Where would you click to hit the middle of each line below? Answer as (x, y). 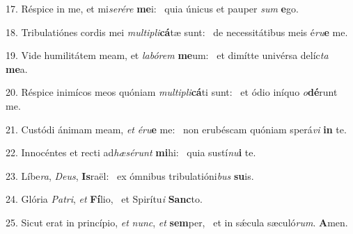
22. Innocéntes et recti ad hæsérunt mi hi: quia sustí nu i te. (131, 152)
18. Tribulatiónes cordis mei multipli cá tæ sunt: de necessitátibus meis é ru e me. (177, 32)
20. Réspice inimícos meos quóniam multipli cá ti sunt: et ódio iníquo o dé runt (172, 92)
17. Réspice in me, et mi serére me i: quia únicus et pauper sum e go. (152, 8)
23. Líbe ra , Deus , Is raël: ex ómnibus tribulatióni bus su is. (130, 175)
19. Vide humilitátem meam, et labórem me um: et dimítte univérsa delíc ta (167, 55)
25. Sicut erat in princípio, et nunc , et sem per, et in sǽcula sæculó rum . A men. (177, 222)
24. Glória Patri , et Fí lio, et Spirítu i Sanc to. (104, 199)
